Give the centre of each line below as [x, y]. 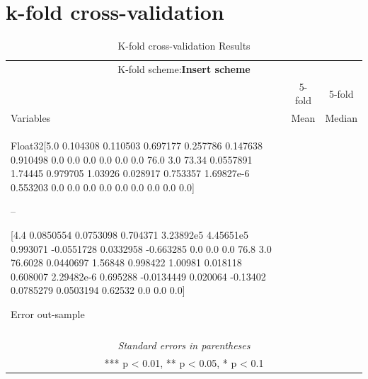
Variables [31, 118]
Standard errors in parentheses [184, 345]
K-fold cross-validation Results [184, 46]
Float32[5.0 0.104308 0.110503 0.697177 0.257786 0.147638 [137, 146]
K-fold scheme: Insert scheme [184, 68]
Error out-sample [48, 314]
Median [341, 118]
